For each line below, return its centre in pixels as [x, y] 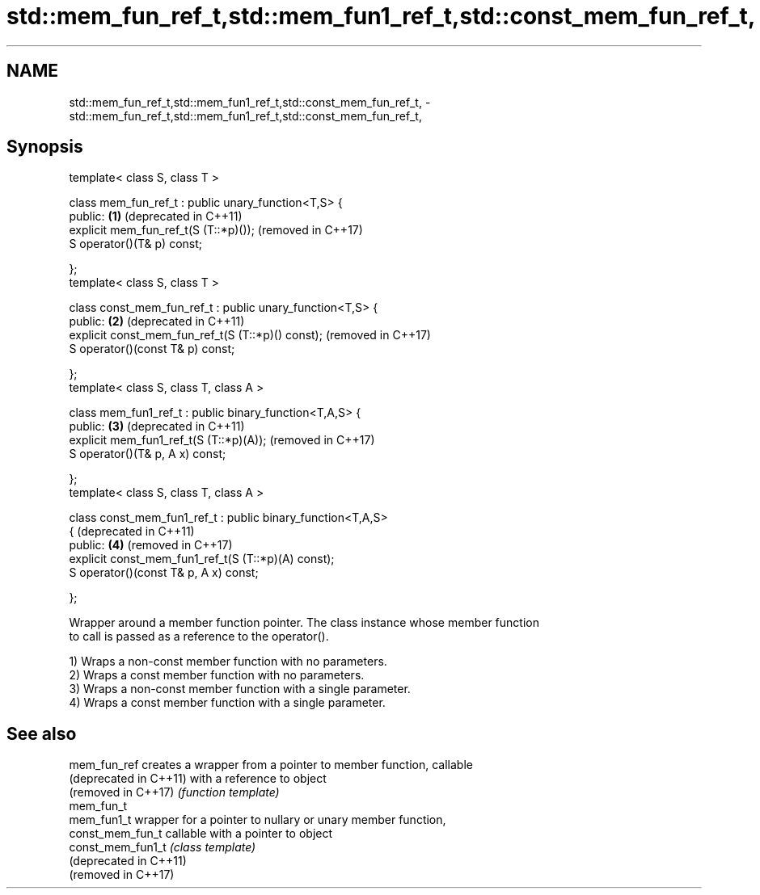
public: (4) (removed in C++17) [151, 545]
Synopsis [45, 147]
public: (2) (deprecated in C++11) [157, 321]
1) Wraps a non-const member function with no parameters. [228, 662]
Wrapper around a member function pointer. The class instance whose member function [304, 623]
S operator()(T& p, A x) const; [148, 454]
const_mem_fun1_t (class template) [163, 847]
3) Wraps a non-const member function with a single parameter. [240, 689]
